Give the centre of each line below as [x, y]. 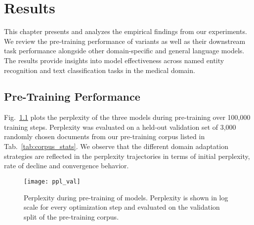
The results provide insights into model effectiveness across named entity [114, 60]
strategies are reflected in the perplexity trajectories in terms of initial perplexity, [127, 156]
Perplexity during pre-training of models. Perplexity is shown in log [126, 197]
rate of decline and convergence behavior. [66, 166]
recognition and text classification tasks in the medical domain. [100, 70]
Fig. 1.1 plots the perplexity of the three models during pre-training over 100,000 [127, 117]
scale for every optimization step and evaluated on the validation [122, 207]
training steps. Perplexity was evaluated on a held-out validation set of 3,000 [120, 127]
